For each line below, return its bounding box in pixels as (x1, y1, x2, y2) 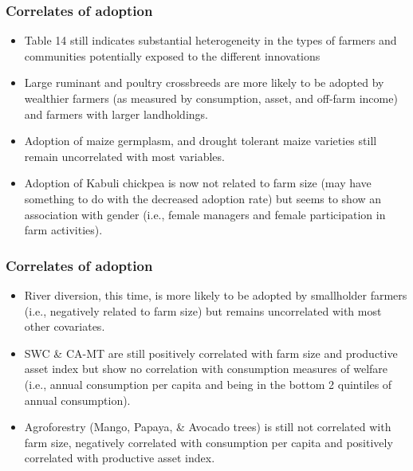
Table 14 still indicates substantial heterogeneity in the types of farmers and (24, 32, 397, 49)
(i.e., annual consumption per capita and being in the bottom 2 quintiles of (24, 375, 392, 392)
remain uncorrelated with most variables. (24, 147, 225, 164)
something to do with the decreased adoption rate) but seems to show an (24, 190, 382, 206)
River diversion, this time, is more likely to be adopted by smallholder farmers (24, 286, 407, 303)
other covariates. (24, 318, 105, 335)
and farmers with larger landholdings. (24, 105, 208, 122)
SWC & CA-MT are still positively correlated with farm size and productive (24, 344, 398, 361)
